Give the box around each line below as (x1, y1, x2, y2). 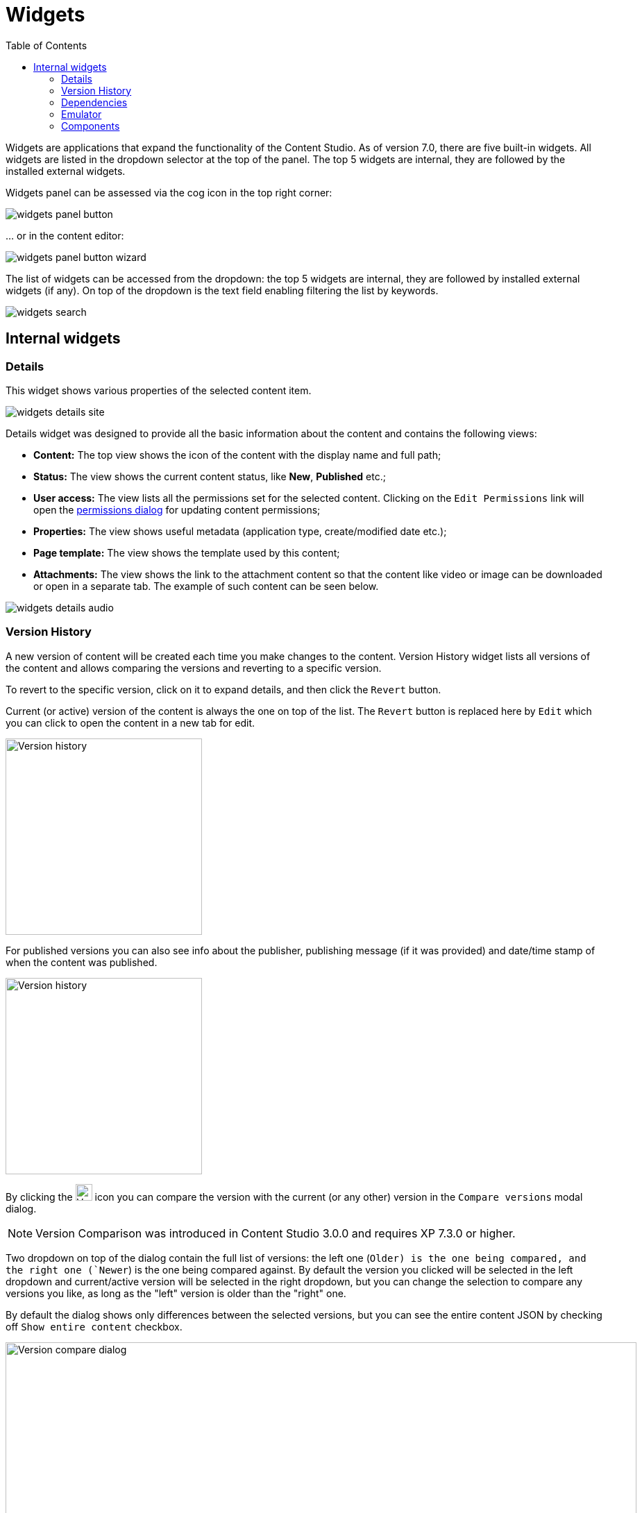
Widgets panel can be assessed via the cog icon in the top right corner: (6, 186, 332, 198)
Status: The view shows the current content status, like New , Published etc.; (33, 470, 386, 482)
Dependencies (61, 96, 128, 108)
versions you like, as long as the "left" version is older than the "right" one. (6, 1287, 346, 1299)
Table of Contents (6, 39, 87, 51)
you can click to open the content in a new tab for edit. (6, 716, 255, 729)
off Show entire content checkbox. (6, 1320, 183, 1333)
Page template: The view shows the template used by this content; (33, 546, 340, 559)
